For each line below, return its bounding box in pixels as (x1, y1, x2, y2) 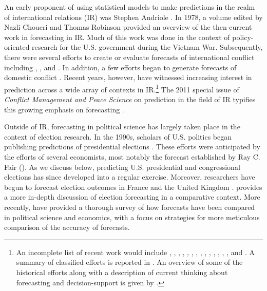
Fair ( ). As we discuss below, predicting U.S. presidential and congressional (4, 161, 240, 172)
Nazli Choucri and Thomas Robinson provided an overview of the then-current (4, 22, 252, 32)
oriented (4, 42, 30, 52)
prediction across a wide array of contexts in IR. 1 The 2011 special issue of (4, 82, 239, 94)
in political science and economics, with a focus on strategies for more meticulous (4, 211, 260, 222)
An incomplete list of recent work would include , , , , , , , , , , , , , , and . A (16, 246, 255, 257)
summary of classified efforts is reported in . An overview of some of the (16, 257, 243, 267)
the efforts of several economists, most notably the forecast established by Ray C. (4, 151, 260, 162)
